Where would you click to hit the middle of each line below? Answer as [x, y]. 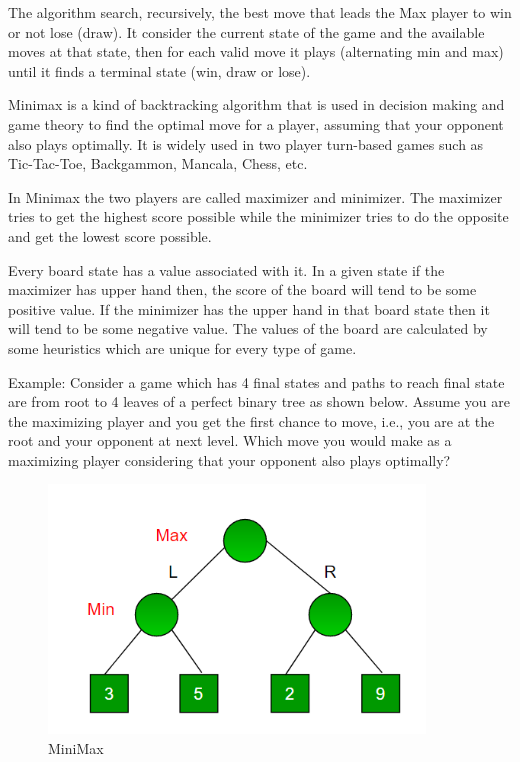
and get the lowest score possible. [110, 235]
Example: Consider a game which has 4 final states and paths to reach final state [256, 381]
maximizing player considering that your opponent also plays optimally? [229, 459]
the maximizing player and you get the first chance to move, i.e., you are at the [251, 420]
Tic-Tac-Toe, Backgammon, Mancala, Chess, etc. [158, 163]
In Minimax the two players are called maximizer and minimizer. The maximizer [255, 196]
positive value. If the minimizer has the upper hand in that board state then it [249, 308]
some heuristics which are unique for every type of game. [182, 347]
